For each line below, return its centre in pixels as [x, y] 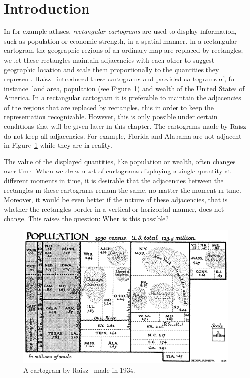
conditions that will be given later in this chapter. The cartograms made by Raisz [125, 126]
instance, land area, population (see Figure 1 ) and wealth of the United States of [124, 88]
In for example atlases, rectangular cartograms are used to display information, [120, 31]
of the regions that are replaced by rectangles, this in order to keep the [109, 107]
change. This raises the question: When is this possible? [86, 218]
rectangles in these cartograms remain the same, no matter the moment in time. [123, 190]
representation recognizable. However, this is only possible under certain [111, 117]
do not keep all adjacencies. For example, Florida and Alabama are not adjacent [123, 135]
